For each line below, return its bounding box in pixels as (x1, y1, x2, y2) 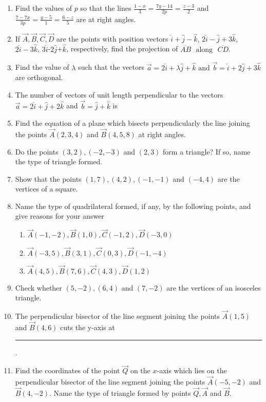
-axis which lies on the (157, 365, 227, 376)
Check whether (15, 282, 62, 293)
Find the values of (15, 3, 72, 13)
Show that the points (15, 173, 82, 184)
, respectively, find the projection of (66, 43, 178, 54)
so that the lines (80, 3, 131, 13)
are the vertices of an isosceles (166, 282, 261, 293)
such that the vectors (78, 62, 145, 72)
